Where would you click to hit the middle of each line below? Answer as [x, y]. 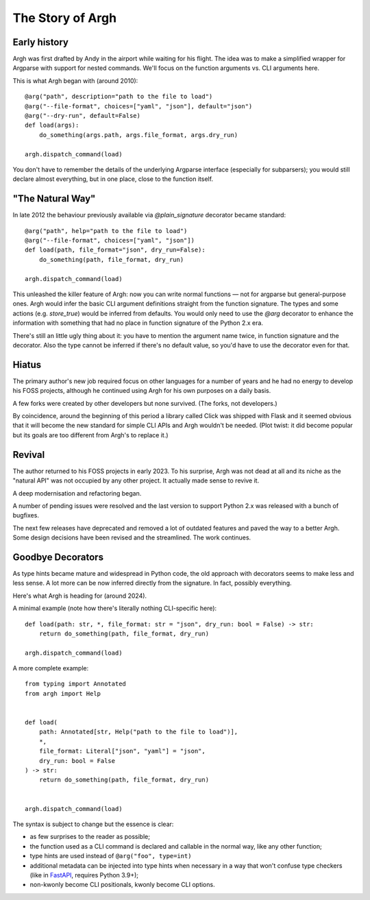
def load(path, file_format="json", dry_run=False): [115, 250]
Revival [29, 455]
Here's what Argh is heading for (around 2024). [80, 596]
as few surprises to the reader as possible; [90, 837]
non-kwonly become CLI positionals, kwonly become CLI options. [122, 885]
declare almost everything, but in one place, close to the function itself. [113, 179]
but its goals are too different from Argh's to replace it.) [90, 435]
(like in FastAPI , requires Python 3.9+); [84, 875]
